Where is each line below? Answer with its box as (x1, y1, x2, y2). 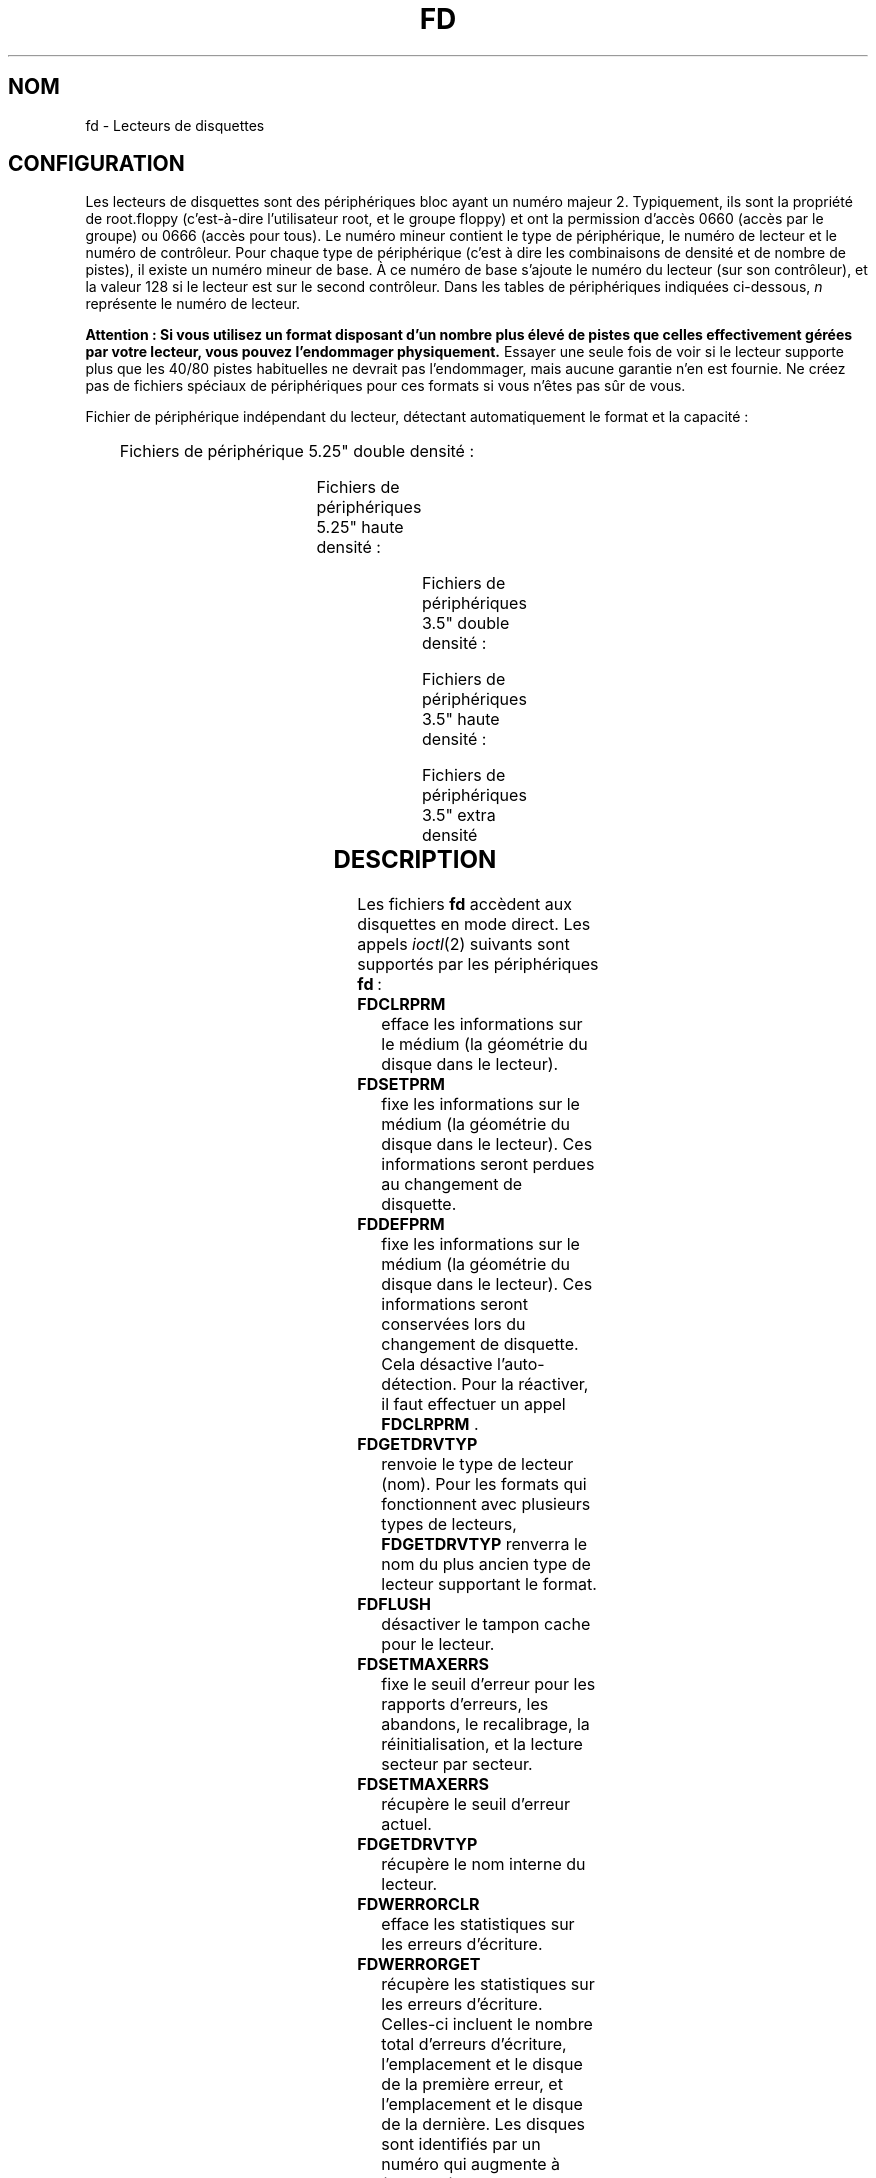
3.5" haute (422, 709, 500, 730)
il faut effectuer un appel (381, 1394, 566, 1415)
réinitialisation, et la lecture (381, 1734, 583, 1755)
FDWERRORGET (357, 1954, 481, 1975)
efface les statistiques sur (381, 1914, 575, 1935)
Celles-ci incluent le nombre (381, 2014, 593, 2035)
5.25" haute (316, 517, 404, 538)
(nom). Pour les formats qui (381, 1474, 587, 1495)
